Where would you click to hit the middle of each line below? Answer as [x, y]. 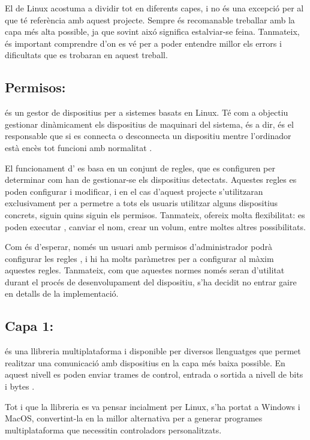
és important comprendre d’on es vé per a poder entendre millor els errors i [143, 43]
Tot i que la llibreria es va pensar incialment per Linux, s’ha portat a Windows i [153, 406]
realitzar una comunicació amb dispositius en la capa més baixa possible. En [145, 362]
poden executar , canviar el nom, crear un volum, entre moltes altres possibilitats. [155, 226]
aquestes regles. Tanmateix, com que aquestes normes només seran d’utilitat [145, 270]
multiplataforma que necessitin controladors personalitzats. [113, 430]
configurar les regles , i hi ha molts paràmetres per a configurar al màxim [139, 258]
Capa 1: [29, 326]
